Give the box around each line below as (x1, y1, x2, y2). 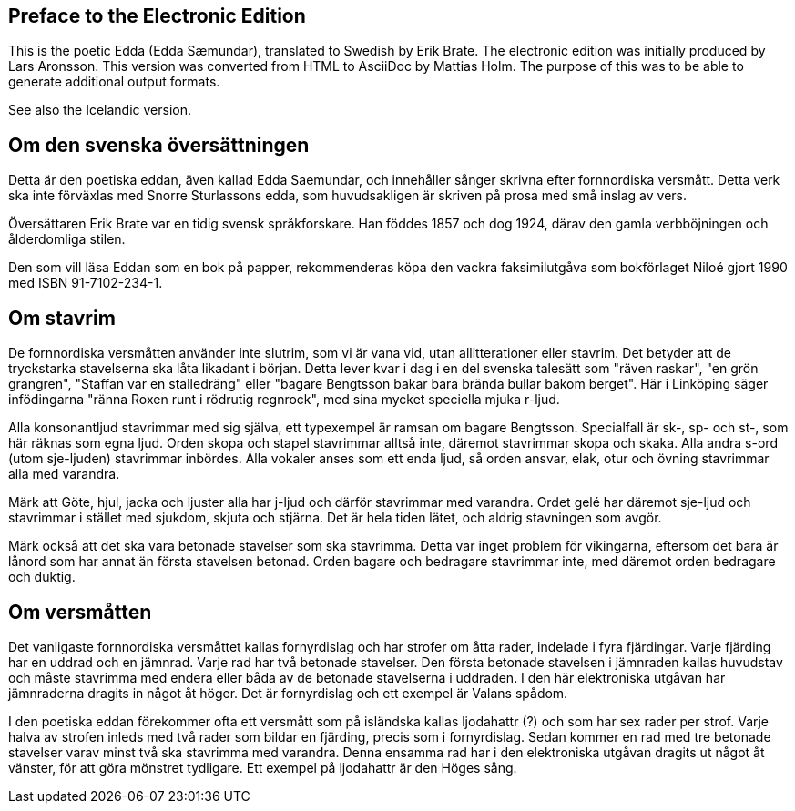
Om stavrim (8, 306, 116, 329)
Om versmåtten (8, 600, 152, 623)
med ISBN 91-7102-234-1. (8, 275, 163, 291)
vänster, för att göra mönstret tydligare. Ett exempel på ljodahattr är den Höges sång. (8, 759, 517, 776)
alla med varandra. (8, 466, 120, 482)
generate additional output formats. (8, 74, 220, 90)
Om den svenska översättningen (8, 133, 310, 157)
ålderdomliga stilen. (8, 231, 126, 248)
